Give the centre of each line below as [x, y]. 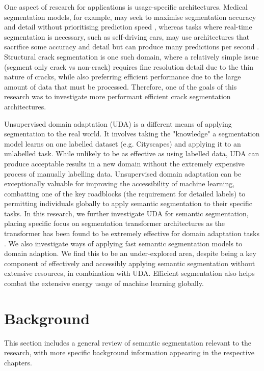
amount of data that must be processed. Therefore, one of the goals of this [121, 86]
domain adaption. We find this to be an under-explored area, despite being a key [130, 253]
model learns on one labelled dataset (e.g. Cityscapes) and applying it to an [123, 143]
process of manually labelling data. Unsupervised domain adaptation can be [123, 173]
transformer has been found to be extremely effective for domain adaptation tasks [132, 233]
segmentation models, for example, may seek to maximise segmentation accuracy [130, 17]
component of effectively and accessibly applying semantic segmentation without [130, 263]
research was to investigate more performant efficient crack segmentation [117, 96]
